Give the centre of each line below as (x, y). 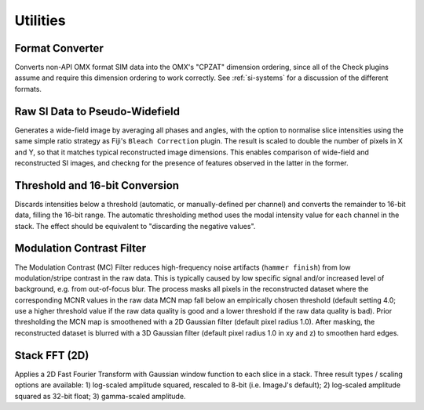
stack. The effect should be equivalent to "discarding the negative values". (135, 226)
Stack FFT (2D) (52, 356)
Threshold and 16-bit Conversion (97, 185)
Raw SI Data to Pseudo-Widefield (97, 111)
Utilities (40, 20)
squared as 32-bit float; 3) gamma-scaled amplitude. (100, 396)
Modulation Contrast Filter (80, 248)
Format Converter (59, 48)
